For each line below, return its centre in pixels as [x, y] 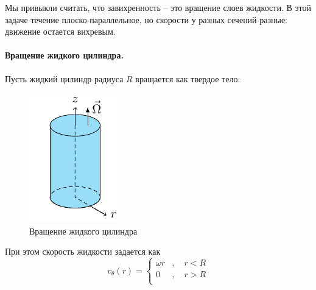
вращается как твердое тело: [188, 78]
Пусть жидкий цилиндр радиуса [64, 78]
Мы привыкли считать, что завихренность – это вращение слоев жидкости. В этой [158, 7]
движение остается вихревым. [60, 31]
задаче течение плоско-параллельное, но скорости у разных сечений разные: [146, 19]
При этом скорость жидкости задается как [83, 251]
